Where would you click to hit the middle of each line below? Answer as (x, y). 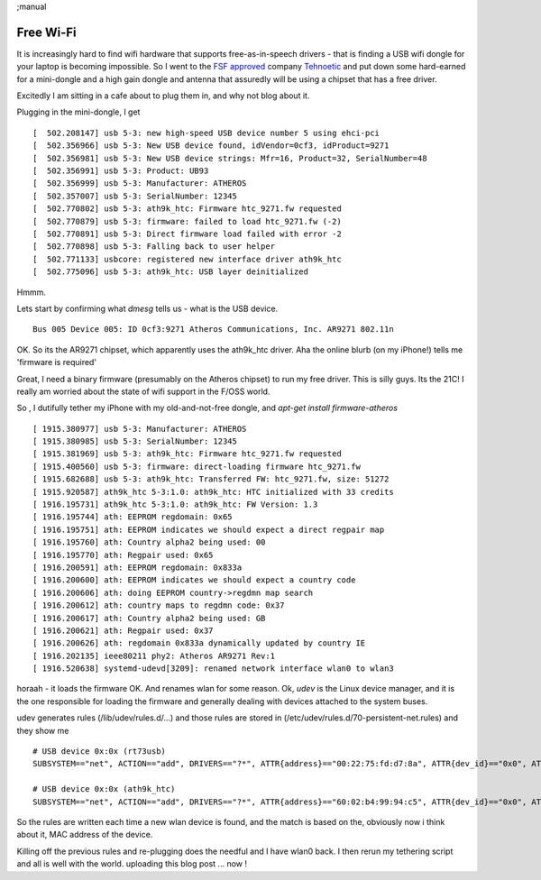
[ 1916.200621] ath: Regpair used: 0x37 (123, 630)
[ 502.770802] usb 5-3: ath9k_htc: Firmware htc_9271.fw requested (187, 209)
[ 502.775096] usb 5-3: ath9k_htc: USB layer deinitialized (170, 272)
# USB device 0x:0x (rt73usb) (100, 752)
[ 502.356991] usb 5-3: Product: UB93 (121, 171)
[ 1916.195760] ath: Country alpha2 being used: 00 (149, 542)
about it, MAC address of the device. (85, 835)
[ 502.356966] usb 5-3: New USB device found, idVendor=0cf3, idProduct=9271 (211, 146)
